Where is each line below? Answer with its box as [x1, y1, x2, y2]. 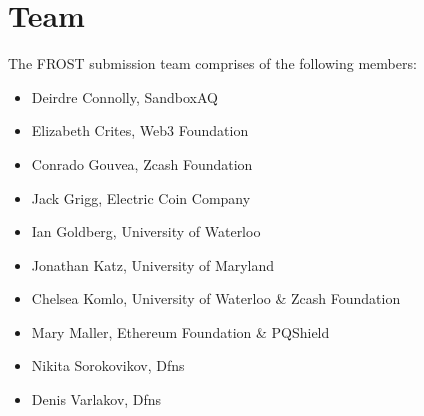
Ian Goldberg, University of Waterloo [31, 221, 261, 242]
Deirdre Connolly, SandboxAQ [31, 86, 219, 107]
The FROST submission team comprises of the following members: [8, 53, 417, 74]
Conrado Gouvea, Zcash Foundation [31, 153, 253, 174]
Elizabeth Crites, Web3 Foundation [31, 120, 249, 141]
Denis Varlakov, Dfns [31, 389, 162, 410]
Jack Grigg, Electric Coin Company [31, 187, 251, 208]
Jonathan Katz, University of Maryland [31, 254, 275, 275]
